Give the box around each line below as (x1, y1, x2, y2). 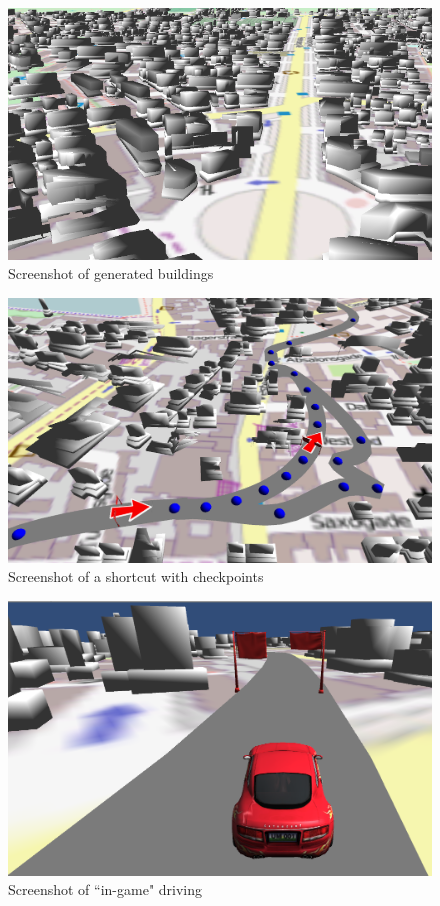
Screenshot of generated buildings (8, 263, 214, 284)
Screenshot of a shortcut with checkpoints (8, 566, 264, 587)
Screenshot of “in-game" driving (8, 879, 203, 900)
